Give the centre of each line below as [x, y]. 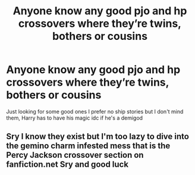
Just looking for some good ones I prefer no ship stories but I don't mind [95, 111]
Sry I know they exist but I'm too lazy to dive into [97, 137]
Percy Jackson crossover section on [75, 155]
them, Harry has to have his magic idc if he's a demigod [75, 118]
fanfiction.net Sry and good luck [67, 165]
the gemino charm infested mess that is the [88, 146]
